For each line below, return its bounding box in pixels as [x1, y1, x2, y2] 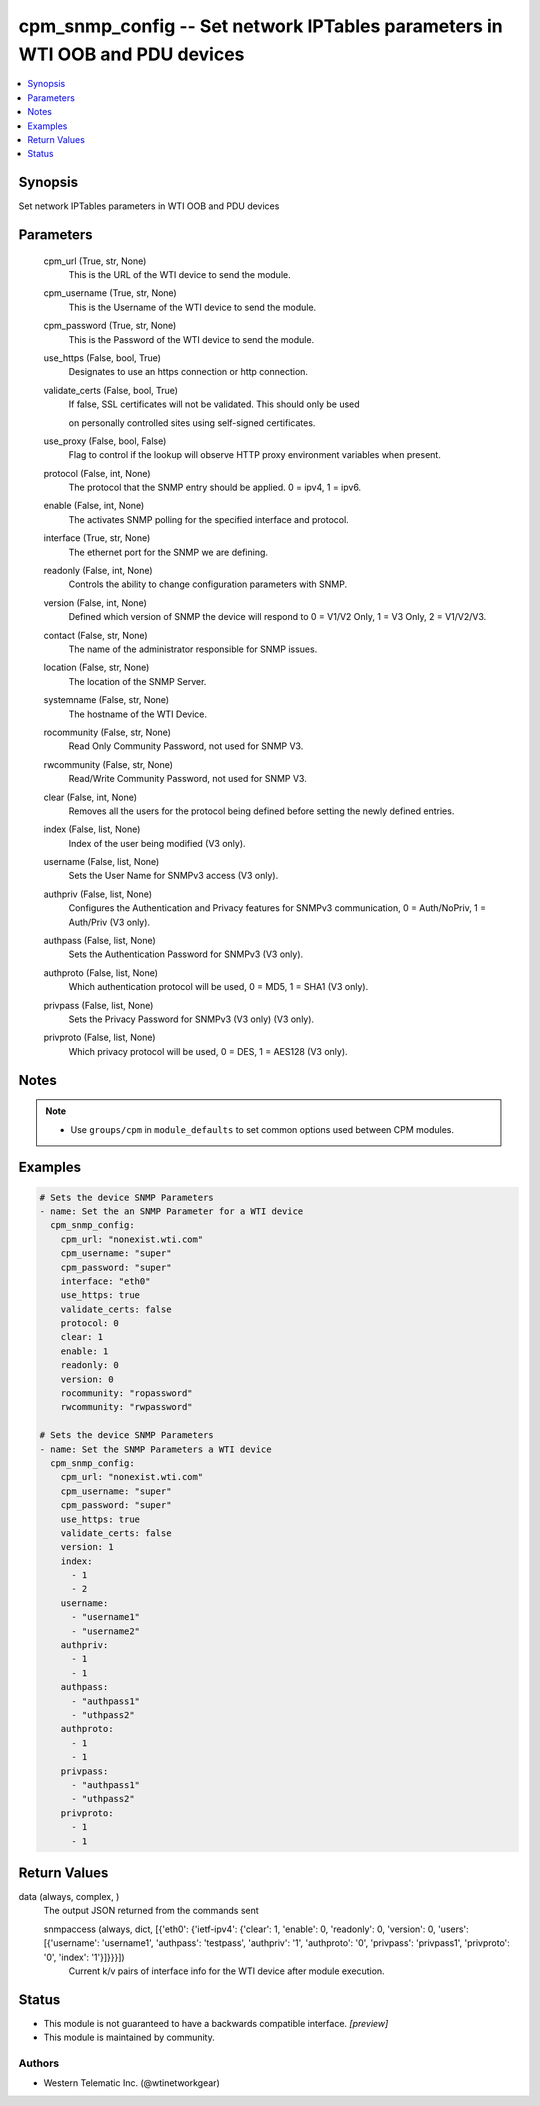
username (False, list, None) [43, 856, 160, 868]
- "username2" [71, 1625, 140, 1637]
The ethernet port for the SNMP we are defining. [68, 546, 269, 558]
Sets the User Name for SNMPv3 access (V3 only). [68, 870, 279, 882]
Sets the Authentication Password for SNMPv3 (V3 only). [68, 948, 304, 960]
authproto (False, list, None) [43, 966, 159, 979]
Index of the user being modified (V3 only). [68, 837, 246, 849]
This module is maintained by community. [43, 2031, 215, 2044]
